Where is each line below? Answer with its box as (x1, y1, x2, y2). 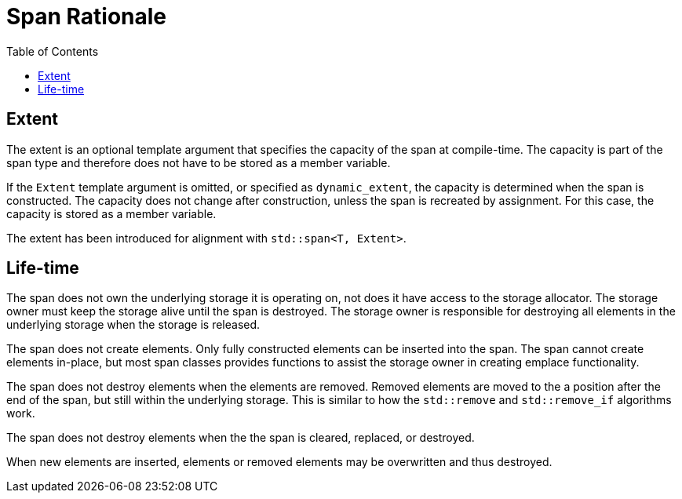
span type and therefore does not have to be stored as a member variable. (6, 155, 391, 169)
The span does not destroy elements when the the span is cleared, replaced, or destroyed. (6, 431, 475, 445)
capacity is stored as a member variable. (6, 206, 217, 220)
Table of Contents (6, 44, 99, 58)
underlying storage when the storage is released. (6, 318, 261, 332)
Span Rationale (6, 3, 167, 30)
